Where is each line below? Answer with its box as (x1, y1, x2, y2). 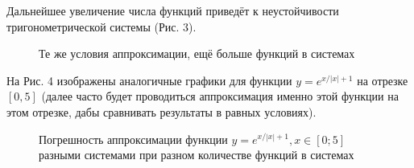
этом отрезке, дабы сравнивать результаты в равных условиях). (6, 103, 317, 120)
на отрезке (357, 72, 408, 88)
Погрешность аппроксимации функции (39, 130, 228, 147)
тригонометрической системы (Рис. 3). (6, 18, 197, 35)
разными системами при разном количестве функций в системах (39, 146, 354, 163)
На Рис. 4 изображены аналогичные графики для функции (6, 72, 292, 88)
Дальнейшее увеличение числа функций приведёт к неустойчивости (6, 2, 339, 18)
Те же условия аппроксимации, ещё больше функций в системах (39, 45, 355, 62)
